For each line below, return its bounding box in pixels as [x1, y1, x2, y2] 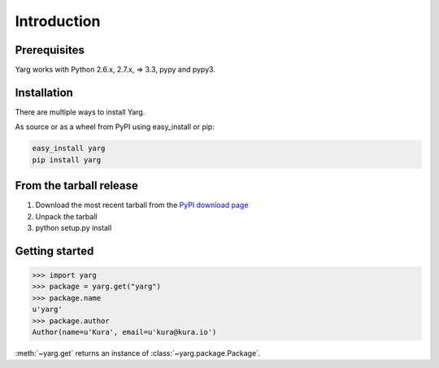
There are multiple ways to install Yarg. [15, 106, 146, 117]
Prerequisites [15, 43, 85, 57]
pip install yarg [32, 155, 102, 164]
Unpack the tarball [35, 211, 98, 221]
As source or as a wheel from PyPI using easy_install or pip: [15, 122, 215, 132]
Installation [15, 85, 73, 99]
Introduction [15, 12, 101, 30]
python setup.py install [35, 223, 112, 233]
